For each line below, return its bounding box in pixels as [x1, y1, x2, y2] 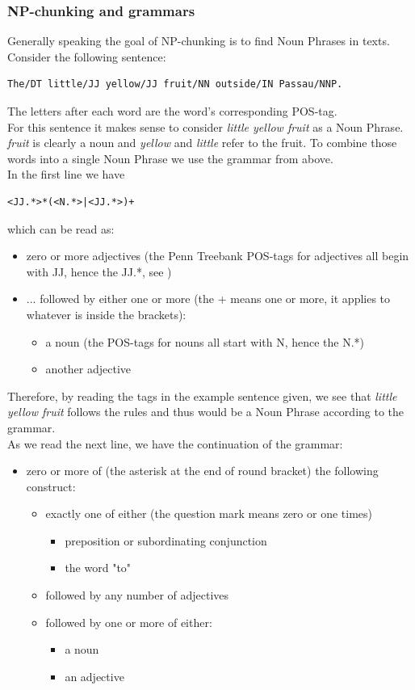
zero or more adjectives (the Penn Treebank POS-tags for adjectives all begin [26, 247, 409, 264]
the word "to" [65, 559, 132, 576]
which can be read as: [7, 220, 115, 237]
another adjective [45, 360, 132, 377]
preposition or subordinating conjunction [65, 532, 267, 549]
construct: [26, 478, 76, 494]
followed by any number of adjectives [45, 587, 229, 604]
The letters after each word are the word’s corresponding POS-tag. [7, 103, 337, 119]
